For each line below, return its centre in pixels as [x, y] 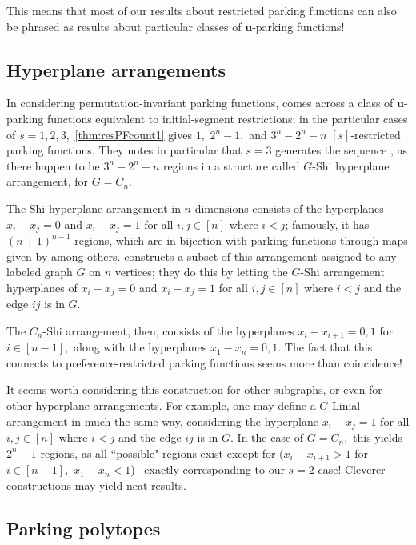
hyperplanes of [42, 287]
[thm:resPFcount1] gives [133, 134]
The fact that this [328, 347]
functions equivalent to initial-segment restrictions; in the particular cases [228, 118]
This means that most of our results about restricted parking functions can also [202, 10]
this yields [378, 437]
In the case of [270, 437]
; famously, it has [327, 224]
